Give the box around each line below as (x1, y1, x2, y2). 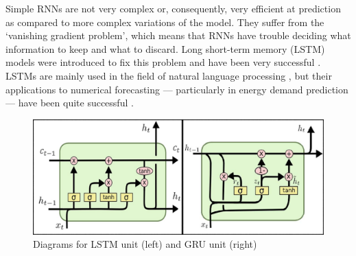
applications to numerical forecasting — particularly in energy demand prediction (5, 82, 348, 96)
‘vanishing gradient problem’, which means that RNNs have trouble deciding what (5, 28, 351, 43)
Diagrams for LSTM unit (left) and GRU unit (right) (33, 237, 257, 251)
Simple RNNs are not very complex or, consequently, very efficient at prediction (5, 1, 341, 15)
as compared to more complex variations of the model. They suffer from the (5, 14, 324, 29)
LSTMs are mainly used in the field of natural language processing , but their (5, 68, 332, 82)
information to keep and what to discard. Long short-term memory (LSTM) (5, 41, 325, 56)
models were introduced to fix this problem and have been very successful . (5, 55, 321, 69)
